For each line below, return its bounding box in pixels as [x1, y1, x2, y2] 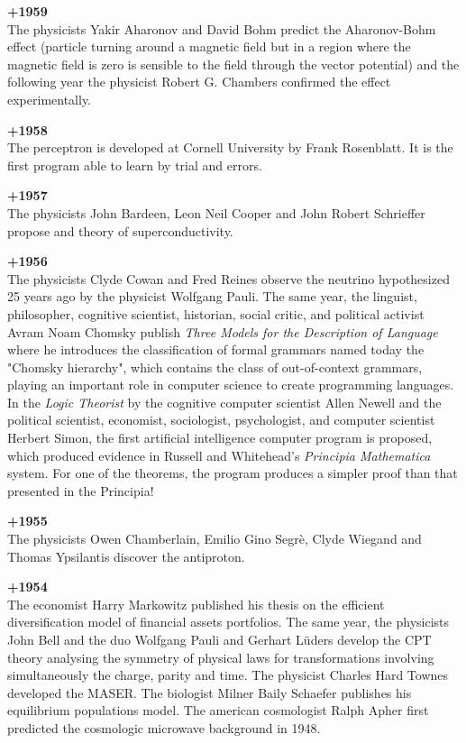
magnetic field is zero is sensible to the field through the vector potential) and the [7, 54, 460, 73]
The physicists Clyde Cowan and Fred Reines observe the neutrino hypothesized [7, 269, 450, 288]
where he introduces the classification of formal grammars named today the [7, 340, 425, 359]
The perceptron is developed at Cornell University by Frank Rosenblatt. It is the [7, 138, 453, 157]
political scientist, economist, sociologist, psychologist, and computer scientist [7, 410, 435, 429]
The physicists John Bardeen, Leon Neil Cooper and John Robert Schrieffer [7, 203, 425, 222]
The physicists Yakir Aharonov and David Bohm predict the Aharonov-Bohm [7, 19, 436, 38]
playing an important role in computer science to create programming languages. [7, 375, 454, 394]
